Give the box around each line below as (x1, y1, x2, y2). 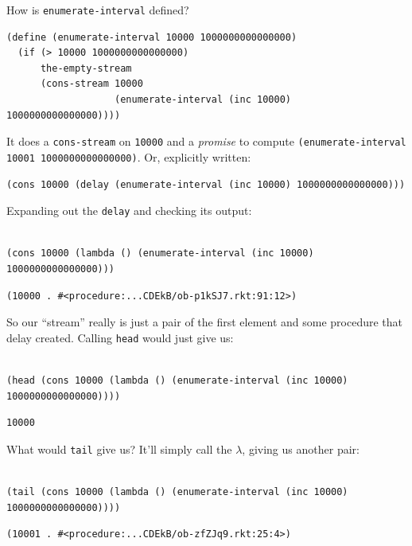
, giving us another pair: (242, 440, 360, 457)
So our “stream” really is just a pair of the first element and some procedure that (6, 314, 403, 330)
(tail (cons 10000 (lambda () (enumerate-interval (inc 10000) (6, 486, 348, 498)
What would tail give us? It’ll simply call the (6, 440, 232, 457)
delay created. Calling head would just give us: (6, 329, 234, 345)
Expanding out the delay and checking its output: (6, 202, 252, 219)
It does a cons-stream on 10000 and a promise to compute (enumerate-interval (6, 133, 406, 150)
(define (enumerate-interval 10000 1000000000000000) (6, 31, 297, 43)
